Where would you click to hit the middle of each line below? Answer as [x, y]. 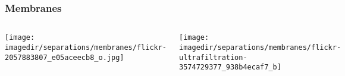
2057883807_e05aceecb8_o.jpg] [65, 57]
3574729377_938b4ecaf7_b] [230, 67]
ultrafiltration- [213, 57]
